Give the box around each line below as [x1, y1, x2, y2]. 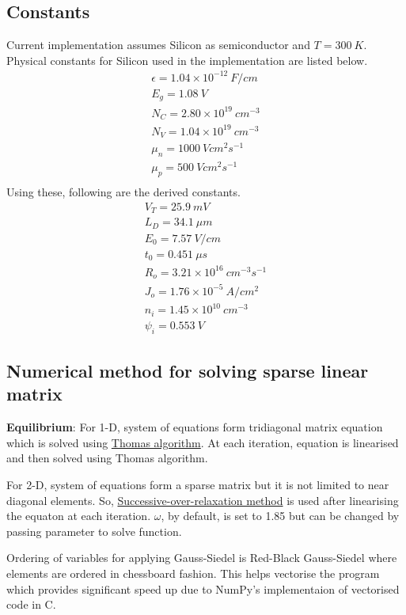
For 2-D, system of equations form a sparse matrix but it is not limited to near [6, 476, 389, 492]
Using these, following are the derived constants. [6, 184, 241, 200]
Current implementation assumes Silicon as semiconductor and [6, 36, 310, 53]
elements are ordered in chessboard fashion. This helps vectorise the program [6, 564, 380, 581]
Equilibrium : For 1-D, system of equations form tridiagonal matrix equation [6, 419, 383, 435]
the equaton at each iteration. [6, 507, 151, 524]
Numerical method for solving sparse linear [6, 359, 369, 383]
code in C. [6, 596, 56, 613]
